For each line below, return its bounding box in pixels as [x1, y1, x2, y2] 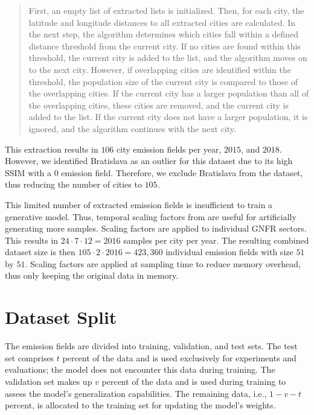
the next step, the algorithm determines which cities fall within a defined [28, 28, 299, 40]
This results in [5, 233, 59, 246]
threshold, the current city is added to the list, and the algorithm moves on [28, 51, 307, 64]
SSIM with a [5, 166, 52, 179]
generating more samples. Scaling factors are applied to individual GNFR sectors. [5, 222, 307, 235]
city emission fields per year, [117, 142, 222, 155]
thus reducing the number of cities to [5, 178, 142, 191]
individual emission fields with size [165, 246, 293, 258]
